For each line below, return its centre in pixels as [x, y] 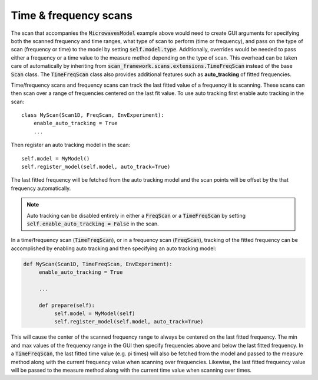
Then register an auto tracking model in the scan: [71, 145]
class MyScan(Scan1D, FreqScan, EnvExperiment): [93, 115]
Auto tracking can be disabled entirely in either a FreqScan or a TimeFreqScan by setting [136, 215]
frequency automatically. [41, 188]
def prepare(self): [67, 305]
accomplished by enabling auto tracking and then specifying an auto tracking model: [114, 248]
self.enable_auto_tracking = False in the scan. [93, 224]
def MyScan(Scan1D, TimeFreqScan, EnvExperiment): [98, 264]
